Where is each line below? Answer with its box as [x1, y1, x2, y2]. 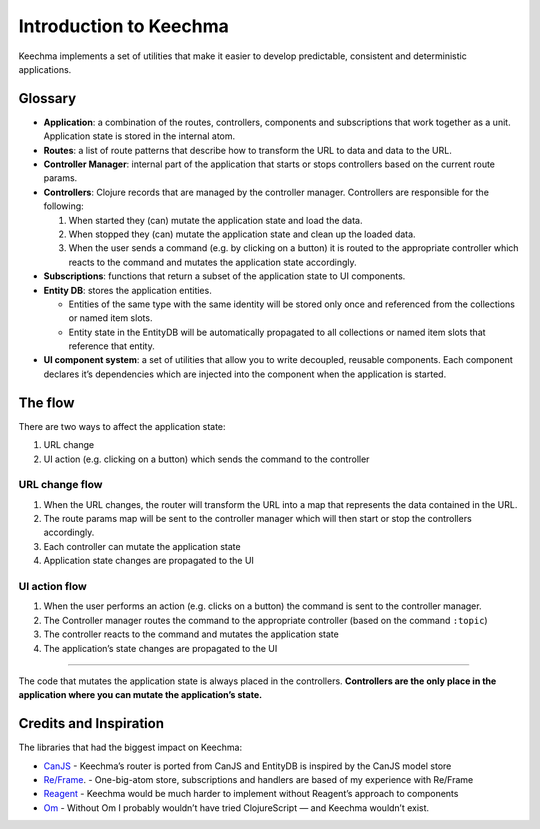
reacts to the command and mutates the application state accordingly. [68, 256, 357, 268]
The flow [18, 394, 75, 411]
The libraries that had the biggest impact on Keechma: [18, 741, 243, 754]
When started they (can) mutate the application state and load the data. [68, 214, 363, 226]
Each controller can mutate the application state [43, 540, 241, 552]
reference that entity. [68, 340, 155, 352]
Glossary [18, 90, 77, 107]
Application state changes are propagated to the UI [43, 555, 255, 567]
